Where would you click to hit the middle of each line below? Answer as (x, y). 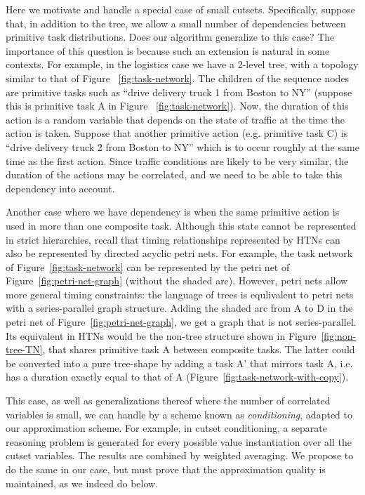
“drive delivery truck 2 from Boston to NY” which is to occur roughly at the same (182, 146)
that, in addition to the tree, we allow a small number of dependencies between (176, 23)
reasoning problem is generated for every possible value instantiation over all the (179, 441)
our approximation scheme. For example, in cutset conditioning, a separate (166, 428)
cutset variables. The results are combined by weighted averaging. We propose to (180, 455)
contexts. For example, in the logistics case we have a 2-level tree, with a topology (182, 64)
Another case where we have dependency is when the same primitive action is (173, 212)
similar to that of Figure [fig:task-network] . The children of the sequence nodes (178, 78)
